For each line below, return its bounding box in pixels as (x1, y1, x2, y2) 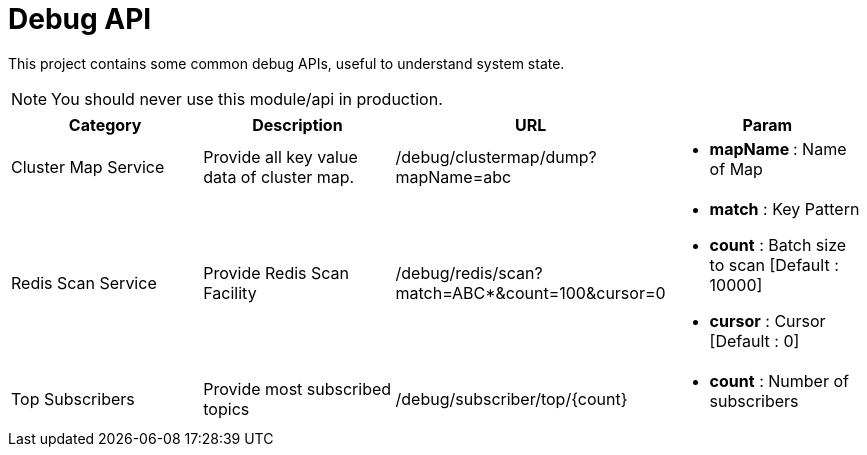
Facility (203, 282, 257, 303)
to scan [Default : (709, 254, 839, 275)
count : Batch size (709, 234, 847, 255)
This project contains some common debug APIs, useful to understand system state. (8, 54, 565, 72)
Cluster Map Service (11, 156, 165, 177)
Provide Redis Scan (203, 262, 350, 283)
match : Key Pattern (709, 198, 860, 219)
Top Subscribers (11, 388, 135, 409)
